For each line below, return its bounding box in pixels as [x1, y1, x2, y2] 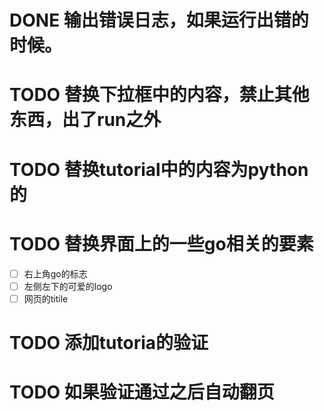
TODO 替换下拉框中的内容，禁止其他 [9, 84, 310, 106]
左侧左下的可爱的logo [23, 280, 113, 292]
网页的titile [23, 292, 69, 305]
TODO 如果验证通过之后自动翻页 [9, 381, 275, 404]
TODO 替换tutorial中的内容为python [9, 158, 309, 181]
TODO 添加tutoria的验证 [9, 331, 209, 354]
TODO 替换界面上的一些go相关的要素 [9, 232, 314, 255]
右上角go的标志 [23, 267, 88, 280]
